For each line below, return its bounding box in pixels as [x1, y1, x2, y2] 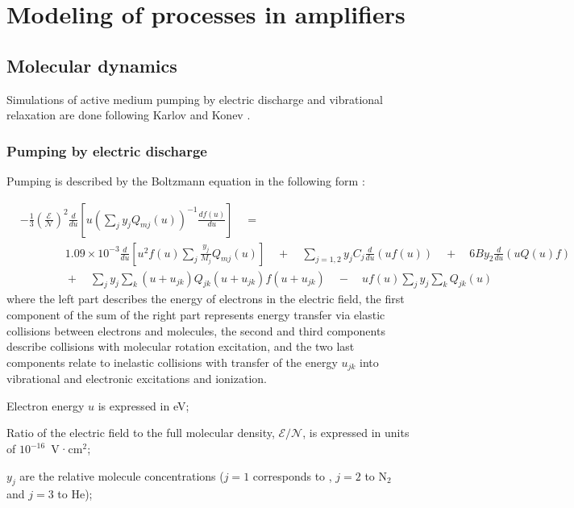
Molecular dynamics [6, 52, 177, 77]
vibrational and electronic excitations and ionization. [6, 370, 267, 387]
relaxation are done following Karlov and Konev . [6, 106, 251, 123]
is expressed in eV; [98, 397, 189, 414]
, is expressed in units [302, 424, 410, 441]
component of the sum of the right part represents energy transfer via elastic [6, 306, 385, 323]
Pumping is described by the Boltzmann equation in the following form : [6, 172, 365, 189]
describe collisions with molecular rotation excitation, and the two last [6, 338, 355, 355]
